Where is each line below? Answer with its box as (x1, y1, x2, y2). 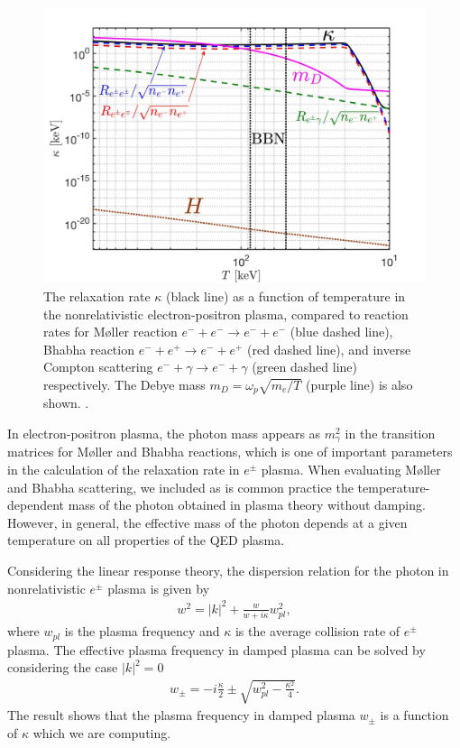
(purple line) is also (305, 374, 413, 393)
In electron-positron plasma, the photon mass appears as (7, 424, 321, 443)
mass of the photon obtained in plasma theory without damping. (68, 495, 426, 514)
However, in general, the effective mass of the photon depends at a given (7, 513, 408, 531)
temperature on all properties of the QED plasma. (7, 531, 285, 549)
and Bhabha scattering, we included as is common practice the (7, 477, 354, 496)
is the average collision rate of (235, 622, 400, 641)
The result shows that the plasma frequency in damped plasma (7, 706, 355, 725)
